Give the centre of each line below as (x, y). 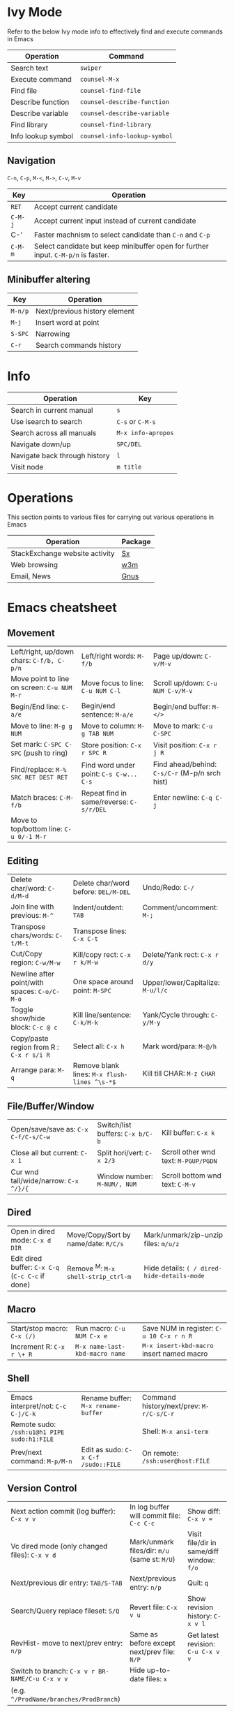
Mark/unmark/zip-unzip (184, 1235)
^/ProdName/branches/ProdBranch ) (65, 1699)
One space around (103, 982)
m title (129, 467)
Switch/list (114, 1125)
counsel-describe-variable (124, 113)
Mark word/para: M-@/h (180, 1046)
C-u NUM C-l (101, 691)
